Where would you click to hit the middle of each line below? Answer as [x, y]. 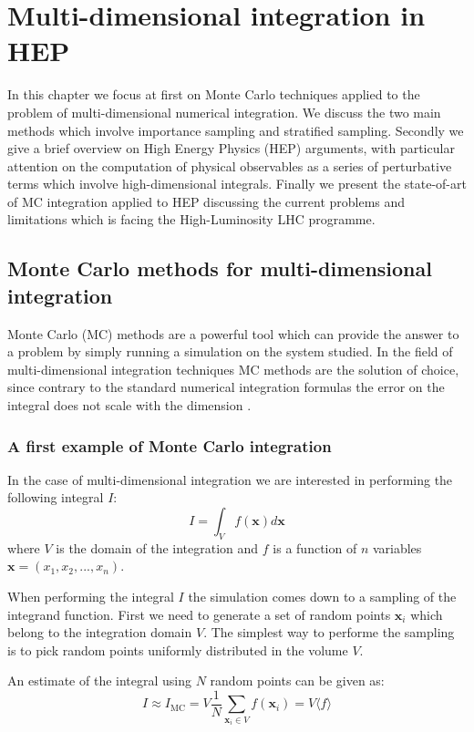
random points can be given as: [297, 680]
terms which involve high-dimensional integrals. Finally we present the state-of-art [237, 184]
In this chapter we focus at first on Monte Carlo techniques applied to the [214, 94]
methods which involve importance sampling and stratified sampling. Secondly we [236, 130]
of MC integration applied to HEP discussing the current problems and [206, 201]
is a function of [315, 547]
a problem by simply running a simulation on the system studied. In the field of [230, 351]
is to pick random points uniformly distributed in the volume [178, 650]
